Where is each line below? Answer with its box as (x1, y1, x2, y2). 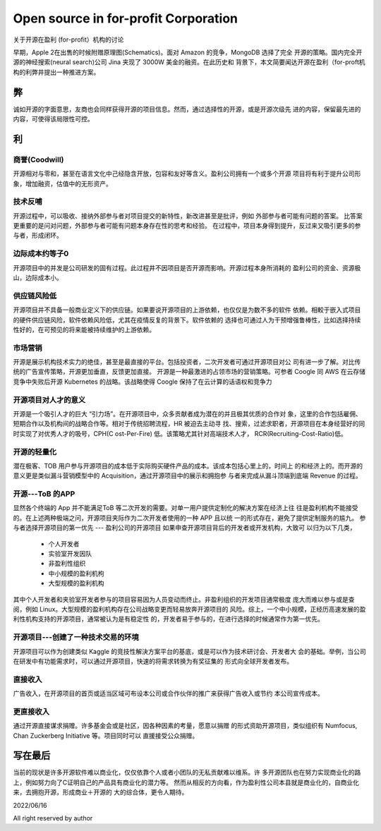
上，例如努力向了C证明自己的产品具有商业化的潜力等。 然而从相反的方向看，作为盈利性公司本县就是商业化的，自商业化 (13, 778, 360, 787)
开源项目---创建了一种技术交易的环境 (13, 632, 139, 642)
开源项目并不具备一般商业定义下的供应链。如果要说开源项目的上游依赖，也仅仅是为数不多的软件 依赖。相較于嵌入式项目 (13, 305, 361, 314)
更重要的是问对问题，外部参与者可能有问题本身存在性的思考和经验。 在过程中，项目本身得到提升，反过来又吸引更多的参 (13, 222, 361, 230)
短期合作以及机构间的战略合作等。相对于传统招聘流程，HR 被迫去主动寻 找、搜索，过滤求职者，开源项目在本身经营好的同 (13, 420, 365, 428)
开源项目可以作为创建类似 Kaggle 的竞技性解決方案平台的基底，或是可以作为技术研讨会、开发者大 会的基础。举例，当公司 (13, 647, 366, 655)
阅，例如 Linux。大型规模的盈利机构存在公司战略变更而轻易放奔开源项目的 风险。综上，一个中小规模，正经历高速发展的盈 (13, 605, 366, 613)
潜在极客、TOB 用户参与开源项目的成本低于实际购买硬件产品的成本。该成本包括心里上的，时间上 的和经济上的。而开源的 (13, 461, 363, 470)
